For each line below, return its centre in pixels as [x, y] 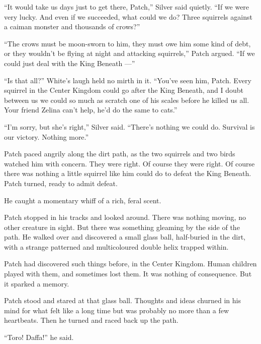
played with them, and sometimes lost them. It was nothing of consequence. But [128, 274]
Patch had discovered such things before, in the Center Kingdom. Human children [130, 264]
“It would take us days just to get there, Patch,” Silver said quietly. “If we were [127, 7]
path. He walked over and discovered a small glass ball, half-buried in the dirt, [125, 237]
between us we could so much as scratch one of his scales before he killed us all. [127, 100]
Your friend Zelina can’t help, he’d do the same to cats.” [91, 110]
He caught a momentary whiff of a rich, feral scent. [83, 200]
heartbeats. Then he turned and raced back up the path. [91, 320]
